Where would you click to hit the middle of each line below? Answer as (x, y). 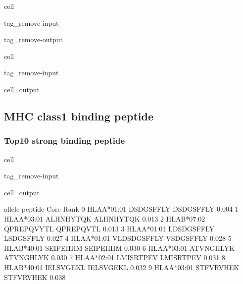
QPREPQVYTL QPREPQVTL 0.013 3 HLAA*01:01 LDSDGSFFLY (109, 228)
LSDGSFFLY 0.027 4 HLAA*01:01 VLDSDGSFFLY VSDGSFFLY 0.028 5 (118, 238)
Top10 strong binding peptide (65, 141)
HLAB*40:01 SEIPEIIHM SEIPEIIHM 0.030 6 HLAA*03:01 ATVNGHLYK (120, 248)
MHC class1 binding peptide (79, 116)
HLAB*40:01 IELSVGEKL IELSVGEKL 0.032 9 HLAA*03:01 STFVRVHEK (122, 267)
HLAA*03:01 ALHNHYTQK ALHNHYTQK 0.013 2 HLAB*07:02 (105, 218)
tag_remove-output (34, 39)
